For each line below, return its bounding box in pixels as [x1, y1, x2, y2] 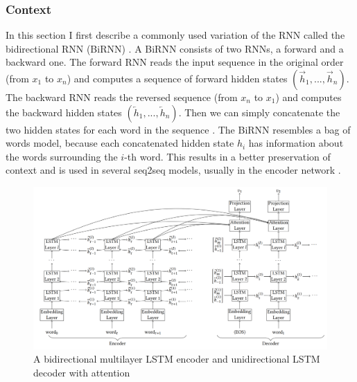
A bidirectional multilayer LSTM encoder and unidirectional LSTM [33, 352, 320, 366]
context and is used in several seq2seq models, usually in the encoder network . [6, 163, 341, 177]
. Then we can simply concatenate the [178, 104, 340, 119]
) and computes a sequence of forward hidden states [67, 71, 288, 85]
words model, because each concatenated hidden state [6, 136, 234, 150]
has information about [248, 136, 344, 150]
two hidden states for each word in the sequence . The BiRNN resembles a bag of [6, 122, 351, 136]
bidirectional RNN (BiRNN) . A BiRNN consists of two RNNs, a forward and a [6, 41, 344, 55]
